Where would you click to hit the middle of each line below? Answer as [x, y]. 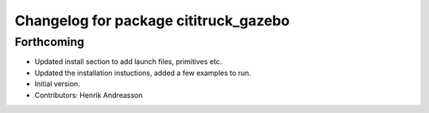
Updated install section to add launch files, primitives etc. [128, 62]
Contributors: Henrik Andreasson [89, 95]
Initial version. [58, 84]
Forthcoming [50, 42]
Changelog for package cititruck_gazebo [152, 21]
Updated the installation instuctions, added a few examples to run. [143, 73]
